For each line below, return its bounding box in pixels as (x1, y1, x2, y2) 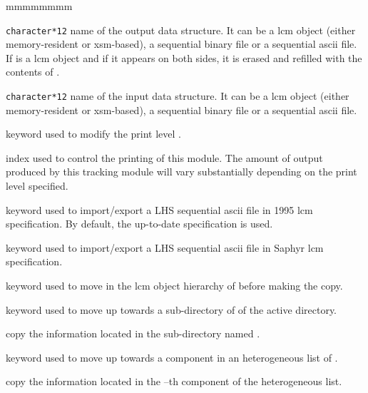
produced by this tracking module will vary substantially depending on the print (6, 164, 357, 179)
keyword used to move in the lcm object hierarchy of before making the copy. (6, 278, 343, 293)
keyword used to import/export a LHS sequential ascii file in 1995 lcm (6, 202, 313, 217)
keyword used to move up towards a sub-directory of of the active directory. (6, 302, 337, 317)
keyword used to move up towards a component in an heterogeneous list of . (6, 349, 338, 364)
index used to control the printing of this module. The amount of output (6, 150, 323, 165)
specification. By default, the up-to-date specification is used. (6, 216, 273, 231)
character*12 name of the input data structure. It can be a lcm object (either (6, 88, 349, 103)
